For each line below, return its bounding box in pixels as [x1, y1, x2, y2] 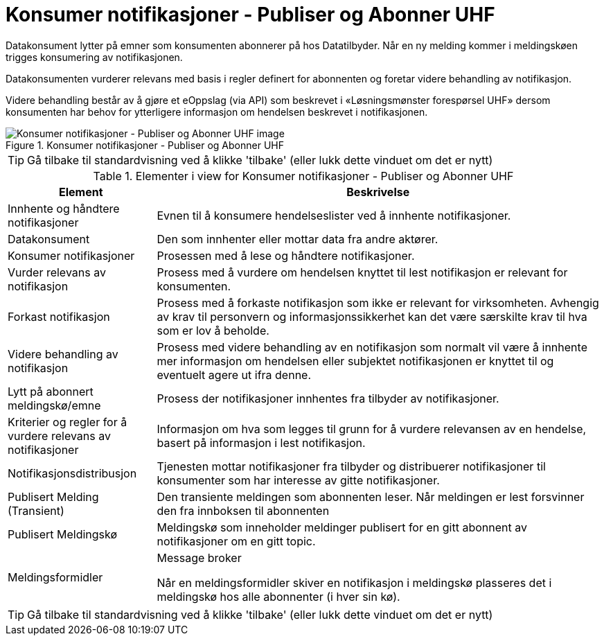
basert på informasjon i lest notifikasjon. [157, 435, 366, 450]
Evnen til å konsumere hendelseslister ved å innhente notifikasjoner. [157, 208, 511, 222]
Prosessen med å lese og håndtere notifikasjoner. [157, 248, 415, 263]
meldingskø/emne [8, 398, 101, 412]
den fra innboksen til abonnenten [157, 503, 330, 518]
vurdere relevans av [8, 428, 111, 443]
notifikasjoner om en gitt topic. [157, 534, 316, 548]
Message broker [157, 550, 242, 565]
